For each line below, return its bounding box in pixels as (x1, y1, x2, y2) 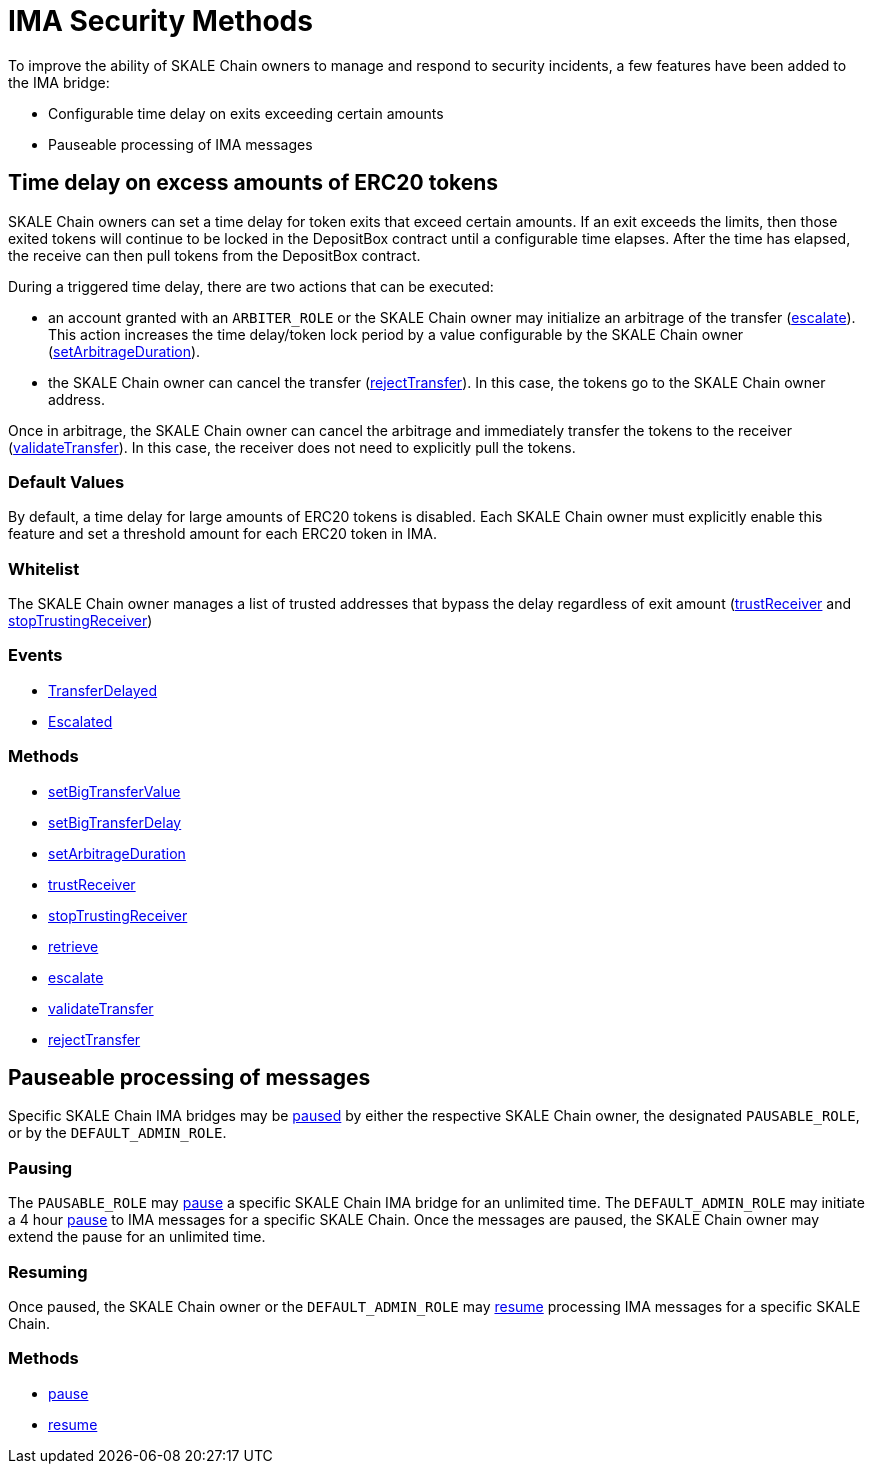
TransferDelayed (48, 681, 158, 699)
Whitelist (8, 558, 80, 579)
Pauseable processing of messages (8, 1065, 371, 1091)
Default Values (8, 471, 125, 492)
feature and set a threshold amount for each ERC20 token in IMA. (8, 525, 438, 543)
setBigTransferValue (48, 782, 181, 800)
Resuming (8, 1261, 88, 1282)
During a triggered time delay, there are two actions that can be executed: (8, 277, 494, 295)
